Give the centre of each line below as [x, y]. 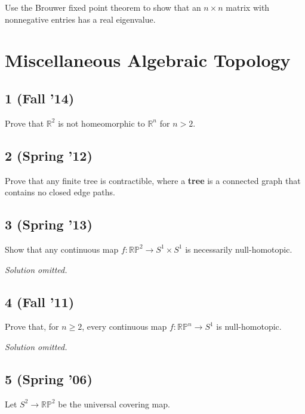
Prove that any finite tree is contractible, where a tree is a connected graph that [153, 180]
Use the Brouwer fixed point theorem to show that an [103, 7]
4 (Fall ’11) [40, 301]
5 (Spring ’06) [49, 378]
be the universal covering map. [114, 404]
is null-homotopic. [249, 326]
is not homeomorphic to [101, 123]
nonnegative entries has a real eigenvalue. [80, 19]
